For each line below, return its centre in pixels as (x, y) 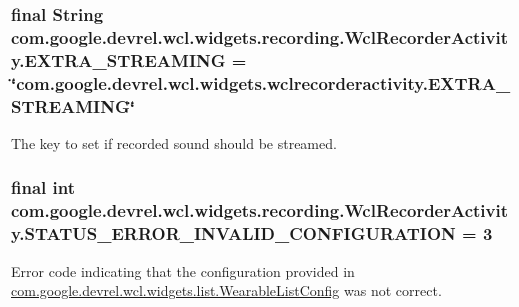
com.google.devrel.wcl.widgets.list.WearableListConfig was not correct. (226, 290)
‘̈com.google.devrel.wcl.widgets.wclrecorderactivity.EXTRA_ (261, 82)
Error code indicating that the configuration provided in (183, 270)
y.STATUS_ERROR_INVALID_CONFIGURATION (233, 233)
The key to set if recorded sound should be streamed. (174, 142)
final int (43, 187)
